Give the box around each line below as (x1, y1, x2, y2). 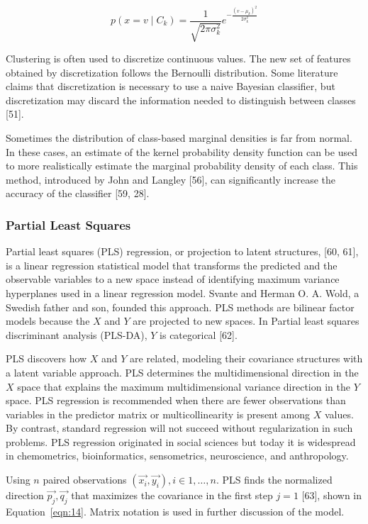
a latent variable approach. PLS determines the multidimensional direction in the (6, 364, 359, 379)
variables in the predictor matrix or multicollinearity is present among (6, 406, 311, 421)
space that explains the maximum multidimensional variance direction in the (17, 379, 350, 394)
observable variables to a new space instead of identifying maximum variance (6, 272, 340, 286)
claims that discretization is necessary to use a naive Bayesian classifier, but (6, 79, 335, 94)
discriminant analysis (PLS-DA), (6, 327, 147, 342)
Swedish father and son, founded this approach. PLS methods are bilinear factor (6, 299, 355, 314)
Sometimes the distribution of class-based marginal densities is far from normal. (6, 130, 352, 145)
